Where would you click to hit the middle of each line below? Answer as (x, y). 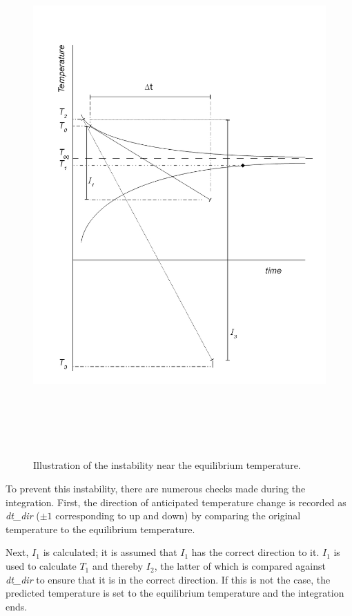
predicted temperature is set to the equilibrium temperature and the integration (175, 593)
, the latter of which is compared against (240, 566)
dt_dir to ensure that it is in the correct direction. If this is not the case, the (168, 579)
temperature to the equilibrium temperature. (100, 529)
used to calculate (41, 566)
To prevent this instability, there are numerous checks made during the (156, 489)
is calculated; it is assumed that (110, 552)
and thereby (118, 566)
